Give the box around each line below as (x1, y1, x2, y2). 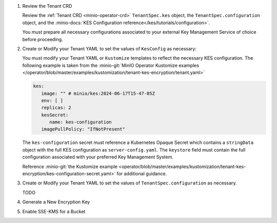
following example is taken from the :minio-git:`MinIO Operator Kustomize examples (22, 62, 200, 68)
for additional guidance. (116, 171, 167, 177)
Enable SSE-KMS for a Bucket (22, 208, 86, 214)
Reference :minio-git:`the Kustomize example (22, 163, 118, 170)
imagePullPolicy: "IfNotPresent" (41, 126, 126, 132)
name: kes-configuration (49, 119, 112, 125)
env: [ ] (41, 98, 64, 103)
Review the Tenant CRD (22, 3, 72, 9)
